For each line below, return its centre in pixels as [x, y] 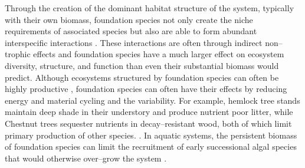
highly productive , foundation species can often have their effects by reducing [146, 89]
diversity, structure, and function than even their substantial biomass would [142, 65]
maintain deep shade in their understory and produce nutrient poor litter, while [149, 112]
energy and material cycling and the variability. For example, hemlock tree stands [152, 100]
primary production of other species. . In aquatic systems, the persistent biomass [151, 135]
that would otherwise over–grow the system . [86, 158]
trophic [18, 54]
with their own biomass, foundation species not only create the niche [129, 19]
